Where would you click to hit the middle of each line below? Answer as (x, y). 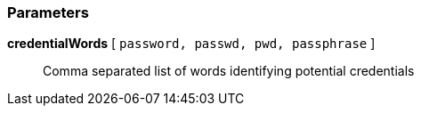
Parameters (48, 12)
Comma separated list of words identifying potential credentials (229, 71)
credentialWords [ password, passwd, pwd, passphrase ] (191, 44)
